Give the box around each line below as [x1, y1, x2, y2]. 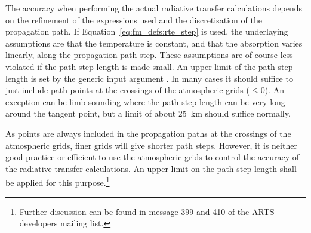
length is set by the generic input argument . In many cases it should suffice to [5, 72, 293, 84]
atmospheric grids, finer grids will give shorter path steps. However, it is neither [5, 139, 297, 151]
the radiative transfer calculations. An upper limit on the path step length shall [5, 162, 297, 174]
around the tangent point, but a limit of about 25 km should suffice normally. [5, 107, 291, 119]
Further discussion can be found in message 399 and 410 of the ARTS [19, 205, 275, 217]
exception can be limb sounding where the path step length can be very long [5, 95, 285, 108]
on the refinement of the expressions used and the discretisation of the [5, 13, 262, 26]
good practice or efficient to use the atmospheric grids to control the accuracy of [5, 151, 299, 163]
